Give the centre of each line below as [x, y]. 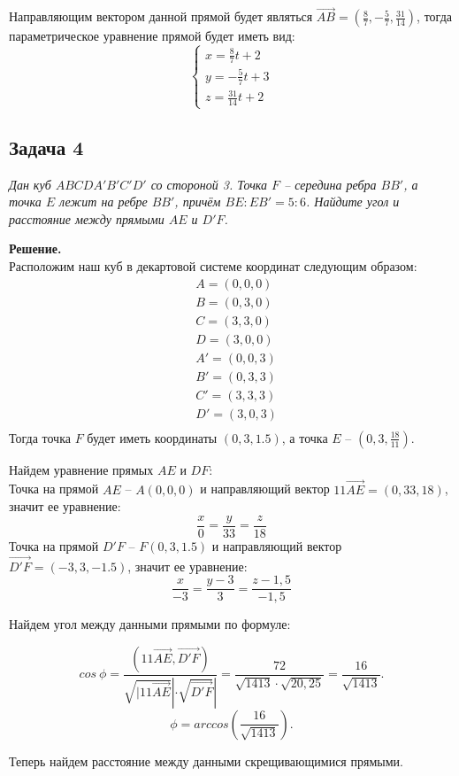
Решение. [35, 248]
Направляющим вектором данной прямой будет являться [161, 16]
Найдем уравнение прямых [81, 469]
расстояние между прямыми [87, 218]
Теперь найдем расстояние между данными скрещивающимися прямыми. [206, 760]
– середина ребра [330, 184]
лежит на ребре [103, 202]
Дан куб [30, 184]
